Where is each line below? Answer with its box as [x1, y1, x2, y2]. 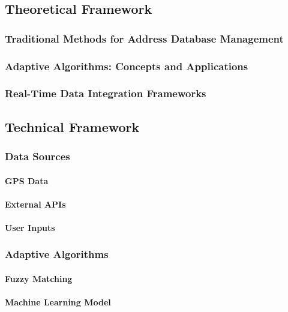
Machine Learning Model [5, 296, 111, 308]
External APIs [5, 197, 66, 210]
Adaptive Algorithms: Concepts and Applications [5, 58, 248, 73]
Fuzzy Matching [5, 272, 73, 284]
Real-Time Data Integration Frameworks [5, 86, 206, 101]
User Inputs [5, 221, 55, 233]
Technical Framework [5, 117, 140, 136]
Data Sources [5, 149, 70, 164]
